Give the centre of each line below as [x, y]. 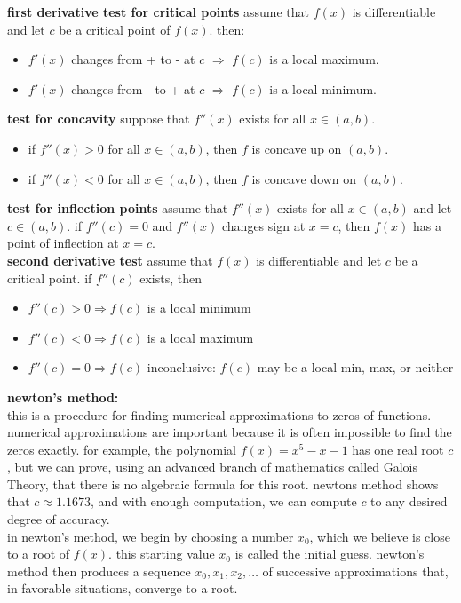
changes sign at [263, 225]
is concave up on [297, 148]
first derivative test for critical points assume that [159, 12]
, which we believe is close [380, 536]
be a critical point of [115, 29]
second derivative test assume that [110, 260]
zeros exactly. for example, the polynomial [122, 449]
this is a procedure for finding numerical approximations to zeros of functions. [219, 414]
